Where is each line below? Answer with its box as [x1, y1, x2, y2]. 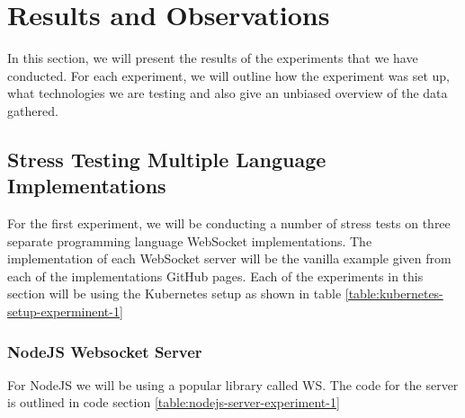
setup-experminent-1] [7, 302, 123, 321]
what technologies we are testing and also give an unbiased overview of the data [7, 84, 448, 102]
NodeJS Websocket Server [7, 340, 202, 362]
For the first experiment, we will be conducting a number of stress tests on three [7, 214, 451, 233]
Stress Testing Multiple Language [7, 145, 326, 173]
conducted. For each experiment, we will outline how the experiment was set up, [7, 66, 450, 84]
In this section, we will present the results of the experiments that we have [7, 49, 418, 67]
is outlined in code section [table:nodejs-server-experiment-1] [7, 393, 340, 412]
